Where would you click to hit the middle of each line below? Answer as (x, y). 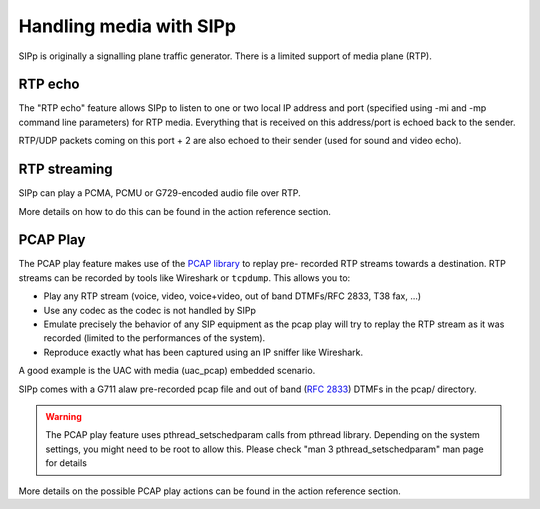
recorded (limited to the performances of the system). (154, 338)
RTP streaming (65, 169)
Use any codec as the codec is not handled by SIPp (150, 310)
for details (66, 463)
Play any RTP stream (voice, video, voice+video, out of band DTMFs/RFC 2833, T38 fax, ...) (232, 296)
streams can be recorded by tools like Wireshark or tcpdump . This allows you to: (184, 277)
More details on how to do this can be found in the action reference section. (175, 211)
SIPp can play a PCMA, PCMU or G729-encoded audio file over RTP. (160, 193)
